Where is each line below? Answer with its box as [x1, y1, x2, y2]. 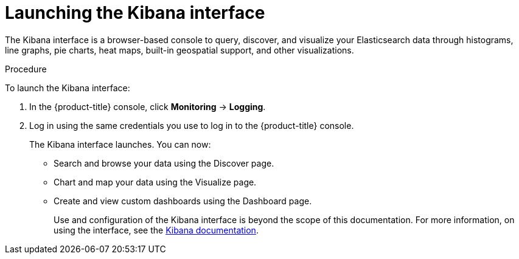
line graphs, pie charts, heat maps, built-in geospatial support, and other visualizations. [5, 44, 354, 55]
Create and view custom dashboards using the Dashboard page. [54, 195, 312, 206]
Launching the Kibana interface [5, 2, 265, 23]
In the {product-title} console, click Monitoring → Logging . [29, 101, 266, 112]
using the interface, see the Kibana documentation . [54, 224, 259, 235]
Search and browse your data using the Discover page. [54, 157, 274, 168]
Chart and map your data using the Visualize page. [54, 176, 257, 187]
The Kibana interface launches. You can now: [29, 139, 211, 150]
